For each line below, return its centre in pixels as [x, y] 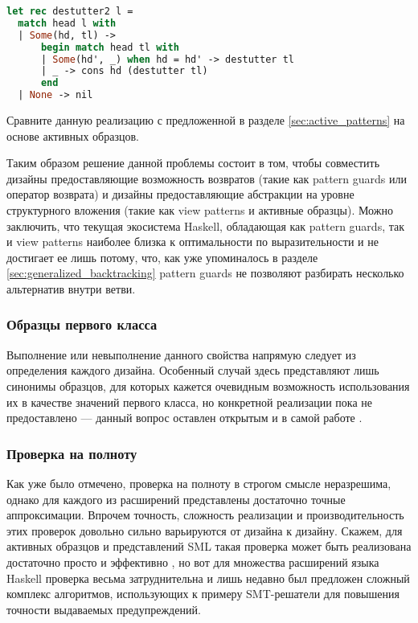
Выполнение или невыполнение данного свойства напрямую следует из [181, 354]
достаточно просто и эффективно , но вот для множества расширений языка [193, 562]
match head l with [67, 23]
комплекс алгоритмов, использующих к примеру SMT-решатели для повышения [203, 594]
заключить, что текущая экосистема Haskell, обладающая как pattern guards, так [206, 225]
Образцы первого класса [82, 324]
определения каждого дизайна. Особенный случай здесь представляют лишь [193, 370]
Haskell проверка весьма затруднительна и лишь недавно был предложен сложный [208, 578]
